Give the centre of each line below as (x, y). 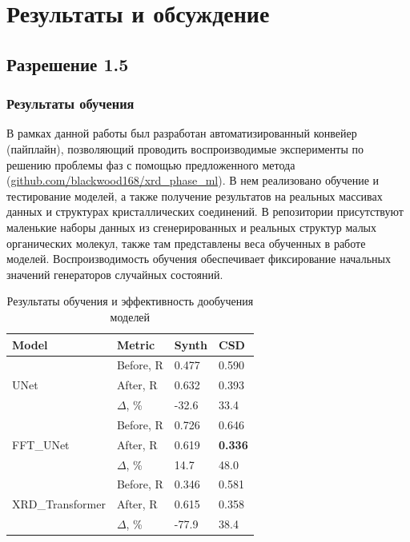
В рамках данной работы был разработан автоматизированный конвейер (182, 133)
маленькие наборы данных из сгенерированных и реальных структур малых (192, 227)
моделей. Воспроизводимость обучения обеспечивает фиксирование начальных (199, 259)
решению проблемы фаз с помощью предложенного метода (151, 164)
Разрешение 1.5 (68, 64)
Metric (136, 344)
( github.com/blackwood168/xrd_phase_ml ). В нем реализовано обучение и (193, 180)
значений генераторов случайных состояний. (115, 274)
